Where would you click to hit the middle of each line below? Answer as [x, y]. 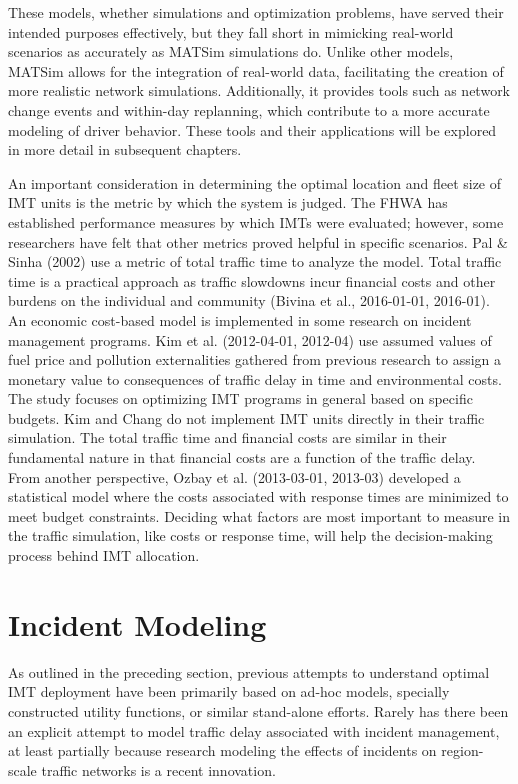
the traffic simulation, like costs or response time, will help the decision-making [250, 535]
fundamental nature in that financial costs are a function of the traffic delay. [242, 457]
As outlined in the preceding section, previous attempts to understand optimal [249, 671]
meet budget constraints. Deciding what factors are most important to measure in [259, 515]
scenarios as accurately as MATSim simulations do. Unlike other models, [231, 51]
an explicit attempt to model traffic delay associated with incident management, [254, 730]
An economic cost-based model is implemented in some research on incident [240, 319]
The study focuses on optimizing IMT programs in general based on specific [240, 398]
